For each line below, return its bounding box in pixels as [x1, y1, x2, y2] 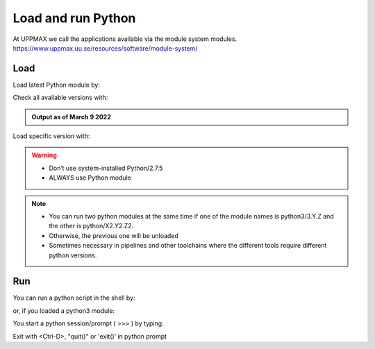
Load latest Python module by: [12, 80, 101, 89]
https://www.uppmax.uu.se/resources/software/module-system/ [12, 44, 198, 52]
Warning [31, 151, 57, 160]
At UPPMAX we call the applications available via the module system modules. [12, 35, 237, 43]
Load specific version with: [12, 132, 90, 140]
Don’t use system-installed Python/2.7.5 [49, 164, 163, 172]
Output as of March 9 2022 [31, 112, 111, 121]
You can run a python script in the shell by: [12, 293, 135, 302]
